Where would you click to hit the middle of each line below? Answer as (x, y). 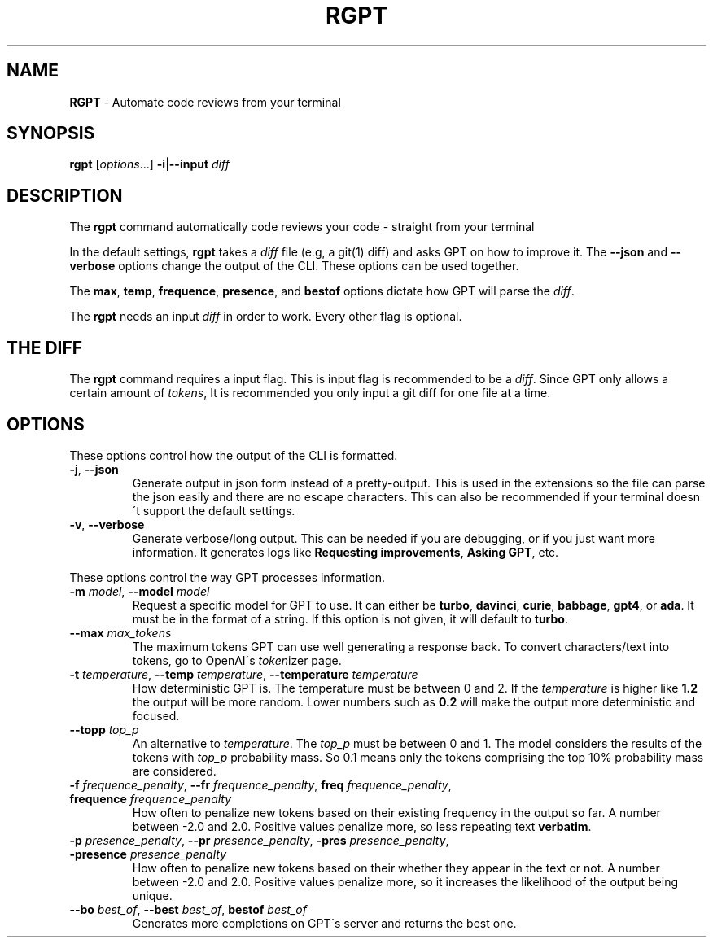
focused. (156, 715)
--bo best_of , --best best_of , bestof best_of (188, 909)
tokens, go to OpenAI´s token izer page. (237, 660)
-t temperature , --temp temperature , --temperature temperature (244, 674)
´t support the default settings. (214, 510)
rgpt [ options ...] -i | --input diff (149, 164)
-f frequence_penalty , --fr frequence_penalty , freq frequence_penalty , (260, 784)
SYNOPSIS (51, 133)
